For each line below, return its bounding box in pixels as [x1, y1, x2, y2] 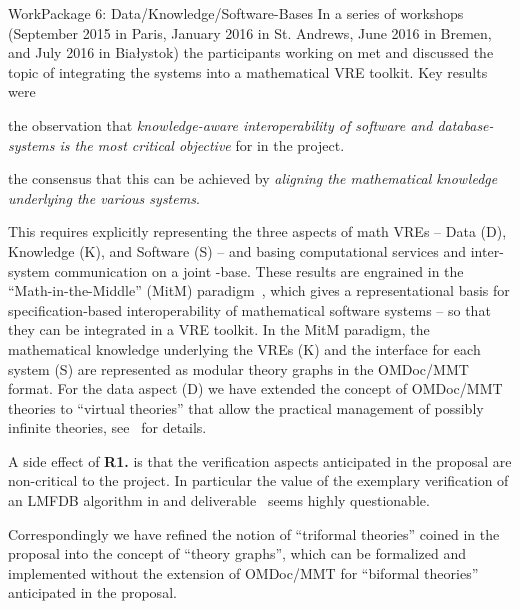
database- [437, 114, 494, 135]
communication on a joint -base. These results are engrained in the [54, 260, 464, 281]
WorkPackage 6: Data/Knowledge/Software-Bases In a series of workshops [8, 3, 464, 23]
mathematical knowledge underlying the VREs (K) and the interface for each [8, 338, 481, 359]
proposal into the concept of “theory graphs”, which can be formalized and [8, 543, 467, 564]
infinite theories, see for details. [8, 417, 207, 438]
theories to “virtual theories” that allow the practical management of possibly [8, 397, 484, 418]
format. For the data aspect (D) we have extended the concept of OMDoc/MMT [8, 378, 503, 399]
